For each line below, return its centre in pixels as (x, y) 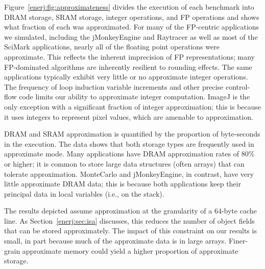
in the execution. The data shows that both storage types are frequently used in (129, 143)
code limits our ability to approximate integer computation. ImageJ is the (135, 97)
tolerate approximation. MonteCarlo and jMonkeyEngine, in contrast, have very (129, 173)
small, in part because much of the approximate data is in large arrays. (115, 241)
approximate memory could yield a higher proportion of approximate (130, 250)
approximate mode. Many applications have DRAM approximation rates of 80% (129, 154)
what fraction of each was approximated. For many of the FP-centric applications (132, 27)
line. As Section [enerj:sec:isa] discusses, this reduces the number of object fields (129, 220)
